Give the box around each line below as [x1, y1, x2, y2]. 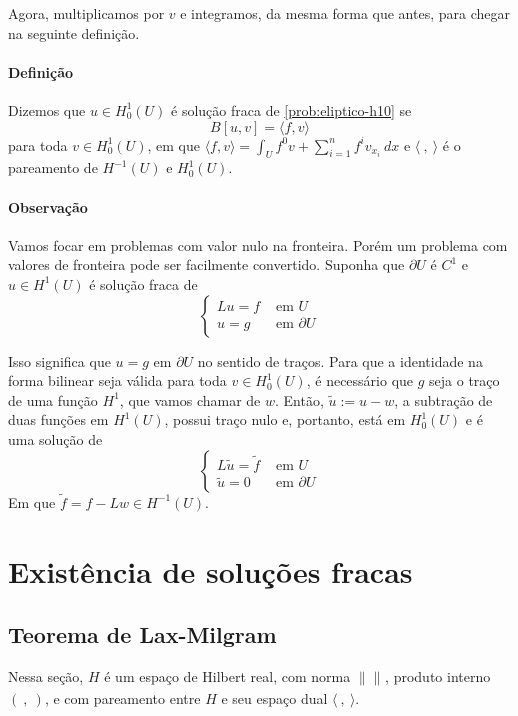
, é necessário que [306, 370, 414, 391]
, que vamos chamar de [119, 389, 261, 410]
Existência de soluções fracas [8, 550, 413, 591]
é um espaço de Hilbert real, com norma [104, 665, 351, 686]
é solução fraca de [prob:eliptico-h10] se [171, 99, 412, 120]
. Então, [275, 389, 324, 410]
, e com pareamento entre [44, 687, 201, 708]
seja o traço [429, 370, 500, 391]
